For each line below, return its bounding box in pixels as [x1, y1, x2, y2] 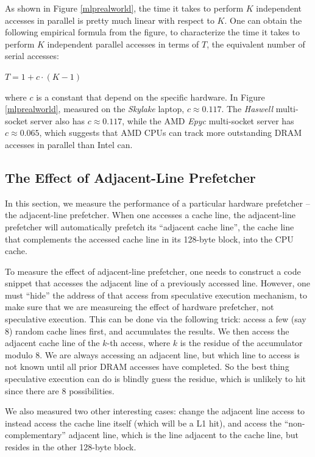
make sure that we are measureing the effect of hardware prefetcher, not [5, 300, 274, 313]
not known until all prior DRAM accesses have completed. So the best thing [5, 360, 289, 373]
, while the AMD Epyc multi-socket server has [122, 114, 294, 127]
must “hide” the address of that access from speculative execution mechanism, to [5, 288, 307, 301]
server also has [30, 114, 85, 127]
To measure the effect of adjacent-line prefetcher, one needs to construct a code [5, 264, 301, 277]
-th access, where [107, 336, 171, 349]
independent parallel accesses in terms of [47, 37, 199, 50]
